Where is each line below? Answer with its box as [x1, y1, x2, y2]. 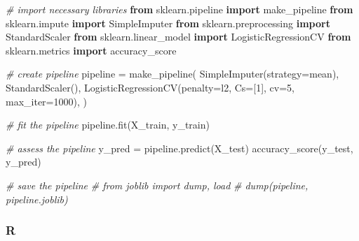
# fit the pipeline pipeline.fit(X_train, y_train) [6, 117, 210, 132]
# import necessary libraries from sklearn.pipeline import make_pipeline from [6, 2, 353, 16]
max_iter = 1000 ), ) [6, 94, 87, 108]
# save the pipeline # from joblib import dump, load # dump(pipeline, [6, 177, 309, 192]
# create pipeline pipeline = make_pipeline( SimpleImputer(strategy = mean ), [6, 66, 339, 81]
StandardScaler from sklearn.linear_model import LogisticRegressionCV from [6, 29, 351, 44]
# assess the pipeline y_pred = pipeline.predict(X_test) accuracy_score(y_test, [6, 140, 353, 155]
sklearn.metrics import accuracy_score [6, 43, 177, 57]
